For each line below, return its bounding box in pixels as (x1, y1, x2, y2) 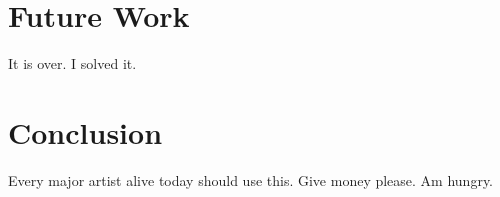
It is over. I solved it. (8, 53, 137, 74)
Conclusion (8, 111, 163, 152)
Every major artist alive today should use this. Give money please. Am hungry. (8, 169, 494, 190)
